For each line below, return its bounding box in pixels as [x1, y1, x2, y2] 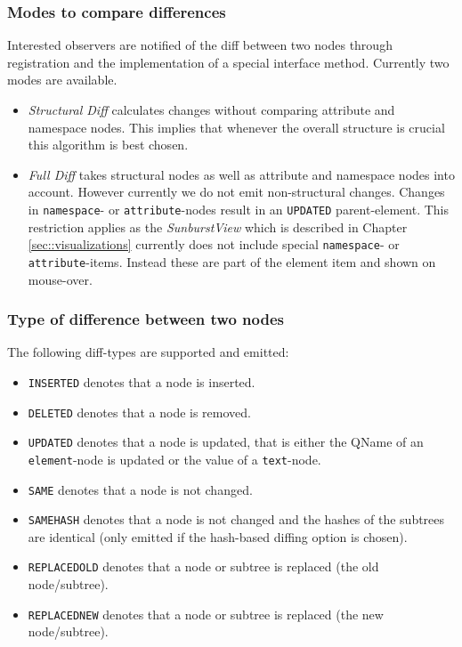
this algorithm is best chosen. [28, 135, 189, 154]
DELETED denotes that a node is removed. [28, 402, 251, 421]
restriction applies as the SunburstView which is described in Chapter [28, 217, 408, 236]
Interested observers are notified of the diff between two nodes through [7, 36, 393, 54]
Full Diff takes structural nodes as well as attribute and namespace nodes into [28, 165, 455, 183]
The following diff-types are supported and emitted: [7, 343, 289, 361]
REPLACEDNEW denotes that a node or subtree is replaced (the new [28, 604, 384, 623]
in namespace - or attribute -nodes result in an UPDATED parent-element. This [28, 199, 449, 218]
